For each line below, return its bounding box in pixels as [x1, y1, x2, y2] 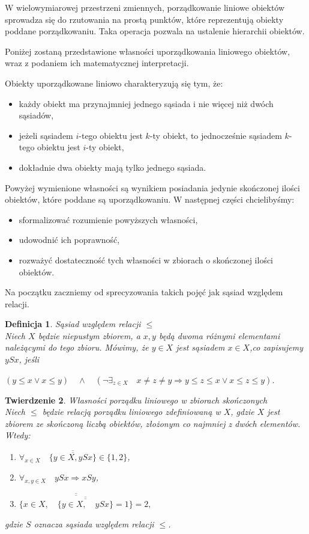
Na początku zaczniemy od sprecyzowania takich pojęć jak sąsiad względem [5, 286, 283, 298]
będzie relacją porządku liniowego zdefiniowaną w [42, 405, 221, 418]
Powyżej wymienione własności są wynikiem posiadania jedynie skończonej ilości [5, 181, 300, 194]
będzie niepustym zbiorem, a [38, 329, 140, 342]
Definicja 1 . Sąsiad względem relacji [5, 318, 141, 330]
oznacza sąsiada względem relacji [34, 517, 154, 530]
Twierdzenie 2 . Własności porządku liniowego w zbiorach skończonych [5, 393, 268, 406]
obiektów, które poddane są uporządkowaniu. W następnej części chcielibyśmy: [5, 193, 295, 206]
